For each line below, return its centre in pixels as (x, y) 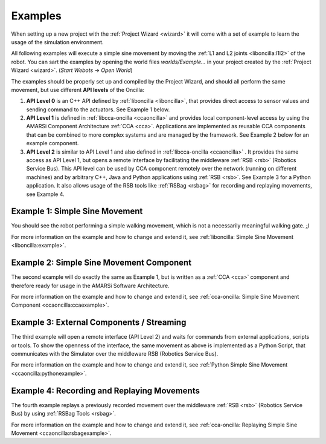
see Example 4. (45, 194)
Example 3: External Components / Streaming (99, 323)
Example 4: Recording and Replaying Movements (106, 390)
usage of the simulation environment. (57, 42)
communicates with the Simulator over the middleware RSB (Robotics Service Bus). (115, 354)
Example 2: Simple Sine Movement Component (101, 263)
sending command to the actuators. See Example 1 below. (98, 109)
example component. (53, 143)
